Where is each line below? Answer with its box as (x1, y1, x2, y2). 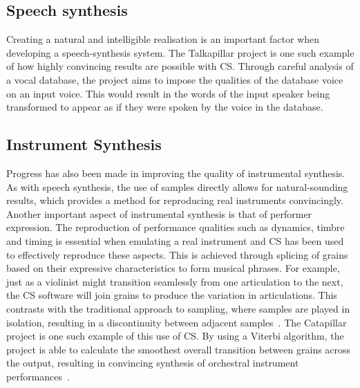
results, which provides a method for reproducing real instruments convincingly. (6, 193, 343, 207)
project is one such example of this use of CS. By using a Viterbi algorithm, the (6, 329, 344, 343)
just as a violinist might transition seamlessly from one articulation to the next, (6, 274, 343, 288)
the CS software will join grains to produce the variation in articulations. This (6, 288, 337, 302)
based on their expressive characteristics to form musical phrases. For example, (6, 261, 340, 275)
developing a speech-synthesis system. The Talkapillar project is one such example (6, 45, 354, 59)
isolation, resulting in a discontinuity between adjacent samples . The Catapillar (6, 315, 347, 329)
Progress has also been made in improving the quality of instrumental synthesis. (6, 165, 345, 180)
